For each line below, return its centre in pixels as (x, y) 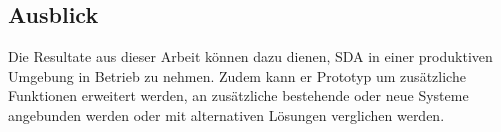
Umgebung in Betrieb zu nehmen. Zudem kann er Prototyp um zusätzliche (237, 75)
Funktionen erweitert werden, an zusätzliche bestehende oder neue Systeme (238, 95)
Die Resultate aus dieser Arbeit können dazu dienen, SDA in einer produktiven (250, 56)
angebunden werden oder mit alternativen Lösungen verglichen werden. (226, 114)
